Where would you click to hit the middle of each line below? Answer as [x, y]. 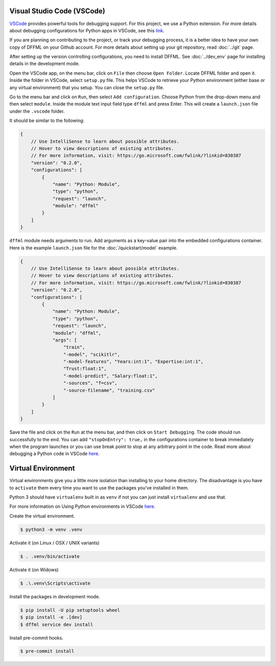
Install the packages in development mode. [55, 596]
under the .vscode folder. [37, 111]
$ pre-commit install [47, 651]
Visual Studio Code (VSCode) [57, 11]
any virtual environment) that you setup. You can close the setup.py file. [87, 88]
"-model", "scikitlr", [91, 354]
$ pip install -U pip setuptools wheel [70, 610]
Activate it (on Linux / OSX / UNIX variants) [54, 543]
